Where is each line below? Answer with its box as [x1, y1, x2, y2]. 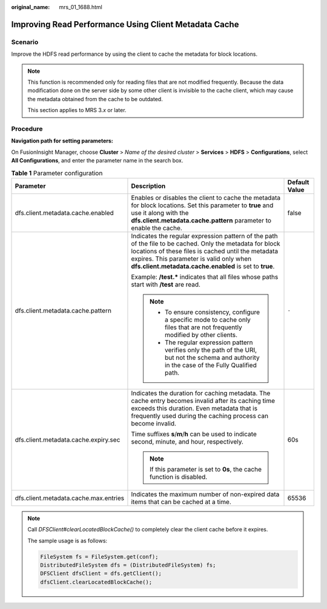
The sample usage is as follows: [27, 537, 108, 544]
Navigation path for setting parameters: [11, 137, 113, 145]
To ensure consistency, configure [164, 308, 260, 316]
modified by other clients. [164, 330, 238, 339]
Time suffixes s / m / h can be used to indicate [131, 430, 257, 438]
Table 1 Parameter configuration [11, 168, 103, 177]
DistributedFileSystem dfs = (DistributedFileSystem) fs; [40, 561, 216, 568]
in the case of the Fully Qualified [164, 361, 257, 369]
